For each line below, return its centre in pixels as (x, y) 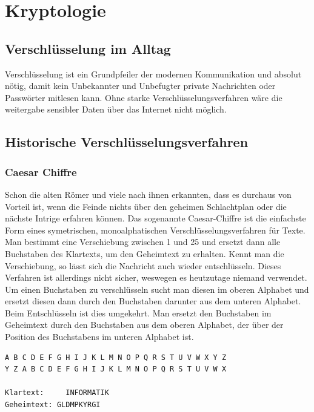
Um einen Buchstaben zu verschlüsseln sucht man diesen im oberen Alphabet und (157, 289)
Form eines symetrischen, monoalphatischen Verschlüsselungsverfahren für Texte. (155, 230)
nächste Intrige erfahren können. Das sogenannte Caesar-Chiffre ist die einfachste (155, 218)
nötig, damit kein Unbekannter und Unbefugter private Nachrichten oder (140, 86)
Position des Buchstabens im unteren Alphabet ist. (99, 337)
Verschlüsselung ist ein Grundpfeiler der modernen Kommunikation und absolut (153, 74)
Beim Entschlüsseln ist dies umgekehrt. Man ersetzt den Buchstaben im (138, 312)
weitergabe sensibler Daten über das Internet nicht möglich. (116, 109)
